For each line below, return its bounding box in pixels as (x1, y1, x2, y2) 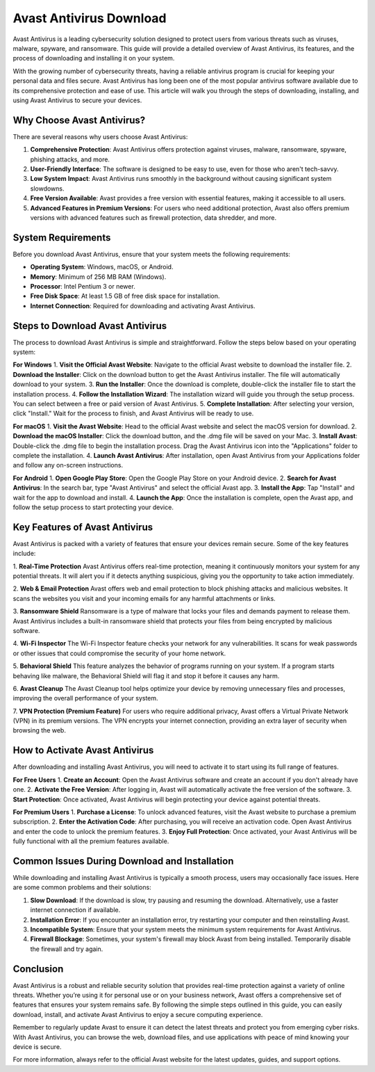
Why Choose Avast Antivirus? (12, 114, 146, 126)
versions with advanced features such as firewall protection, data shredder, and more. (30, 213, 277, 222)
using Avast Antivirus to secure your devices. (12, 96, 142, 104)
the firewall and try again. (30, 945, 103, 953)
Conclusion (12, 963, 64, 975)
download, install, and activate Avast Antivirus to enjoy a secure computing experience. (12, 1010, 263, 1018)
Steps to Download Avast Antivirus (12, 320, 167, 332)
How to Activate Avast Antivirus (12, 744, 154, 756)
